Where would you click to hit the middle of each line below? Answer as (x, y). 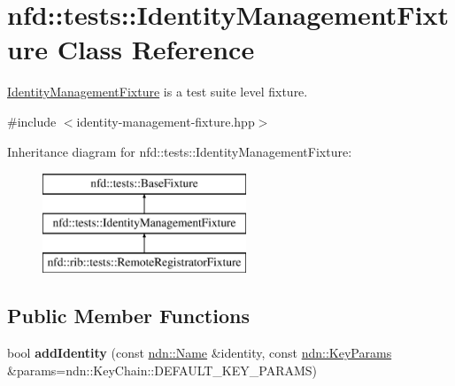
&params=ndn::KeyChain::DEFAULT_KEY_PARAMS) (162, 370)
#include (32, 121)
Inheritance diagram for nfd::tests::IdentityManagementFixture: (180, 151)
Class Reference (156, 49)
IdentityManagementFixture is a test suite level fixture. (158, 92)
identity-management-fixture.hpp (166, 121)
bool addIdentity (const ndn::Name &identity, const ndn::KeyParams (200, 353)
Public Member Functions (128, 316)
